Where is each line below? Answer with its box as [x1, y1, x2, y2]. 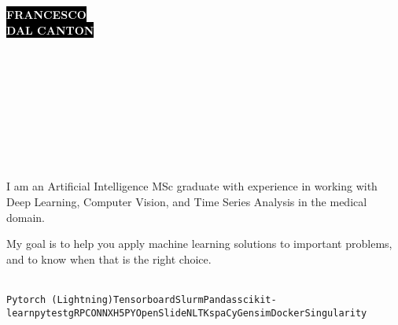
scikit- [237, 294, 277, 305]
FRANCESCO [6, 6, 87, 22]
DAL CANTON [6, 21, 94, 38]
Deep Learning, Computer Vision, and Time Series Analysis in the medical [6, 193, 367, 209]
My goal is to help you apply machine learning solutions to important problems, [6, 235, 392, 252]
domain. [6, 209, 46, 225]
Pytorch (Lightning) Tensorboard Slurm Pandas [6, 294, 238, 305]
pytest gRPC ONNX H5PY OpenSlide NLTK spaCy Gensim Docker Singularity [34, 307, 367, 319]
